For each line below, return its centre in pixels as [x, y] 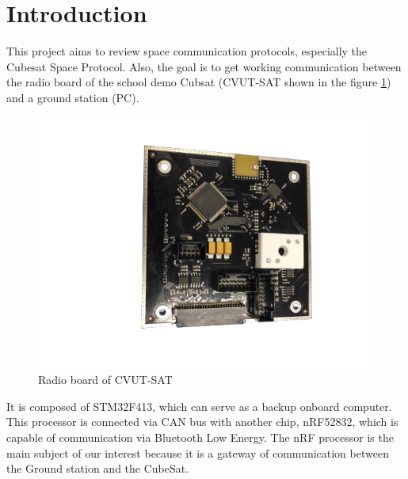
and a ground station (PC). [73, 97]
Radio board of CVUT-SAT [105, 380]
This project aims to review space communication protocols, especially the [187, 51]
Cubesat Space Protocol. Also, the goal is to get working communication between [204, 66]
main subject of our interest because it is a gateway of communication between [198, 452]
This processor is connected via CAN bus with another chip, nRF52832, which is [202, 422]
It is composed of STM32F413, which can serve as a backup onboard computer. [199, 406]
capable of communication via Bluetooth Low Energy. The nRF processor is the [200, 437]
